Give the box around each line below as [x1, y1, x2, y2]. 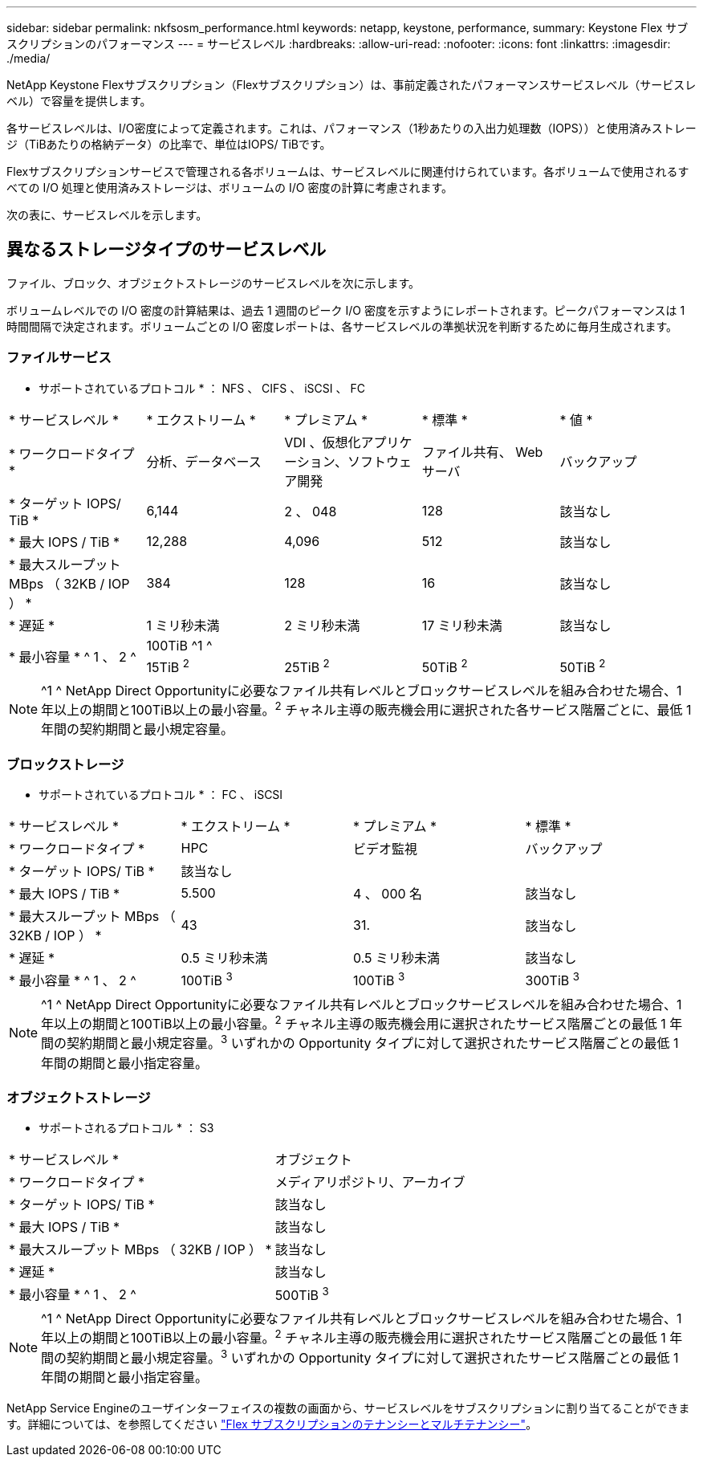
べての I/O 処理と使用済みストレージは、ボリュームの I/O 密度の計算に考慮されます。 [6, 181, 453, 194]
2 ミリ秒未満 [284, 617, 360, 634]
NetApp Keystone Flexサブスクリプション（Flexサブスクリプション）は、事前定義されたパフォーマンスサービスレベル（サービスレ [6, 78, 697, 92]
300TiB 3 [525, 970, 579, 989]
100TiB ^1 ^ [146, 637, 213, 654]
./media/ [6, 51, 51, 65]
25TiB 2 [284, 656, 330, 675]
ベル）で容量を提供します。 [6, 94, 152, 108]
